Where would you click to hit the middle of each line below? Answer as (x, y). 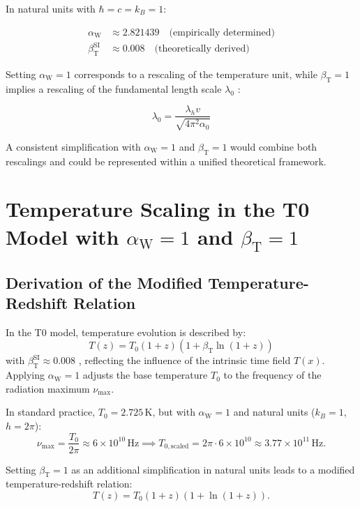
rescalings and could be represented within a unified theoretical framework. (166, 161)
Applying (25, 375)
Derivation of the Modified (104, 282)
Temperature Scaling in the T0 (158, 209)
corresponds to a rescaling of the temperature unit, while (196, 74)
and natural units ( (274, 412)
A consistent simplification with (73, 146)
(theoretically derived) (202, 49)
